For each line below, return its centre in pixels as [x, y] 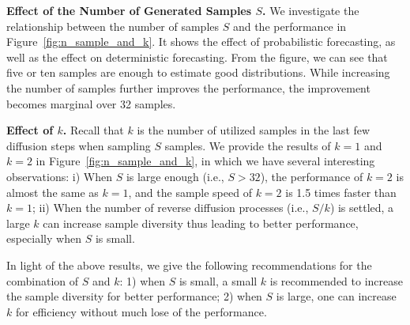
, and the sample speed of [190, 192]
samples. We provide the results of [248, 145]
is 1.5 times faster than [341, 192]
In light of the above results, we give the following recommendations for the [189, 265]
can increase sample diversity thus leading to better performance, [201, 223]
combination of [43, 280]
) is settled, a [362, 208]
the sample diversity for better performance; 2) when [134, 296]
